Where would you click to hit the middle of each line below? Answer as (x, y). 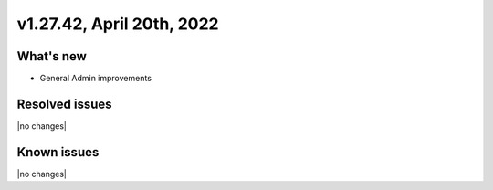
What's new (52, 56)
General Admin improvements (96, 79)
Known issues (58, 152)
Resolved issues (65, 104)
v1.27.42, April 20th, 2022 (118, 24)
